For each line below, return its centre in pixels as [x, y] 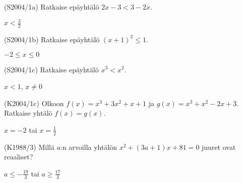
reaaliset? [19, 157]
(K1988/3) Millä [29, 147]
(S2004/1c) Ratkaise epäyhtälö [51, 69]
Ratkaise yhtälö [28, 113]
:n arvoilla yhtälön [89, 147]
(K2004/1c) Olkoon [34, 103]
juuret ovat [219, 147]
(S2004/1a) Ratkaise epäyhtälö [52, 7]
